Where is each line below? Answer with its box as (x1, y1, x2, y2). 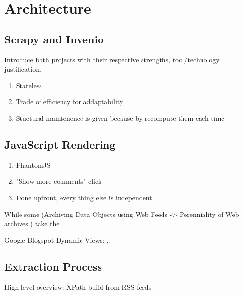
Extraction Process (4, 258, 102, 274)
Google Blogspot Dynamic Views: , (4, 235, 109, 245)
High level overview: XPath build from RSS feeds (4, 281, 152, 292)
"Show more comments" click (16, 176, 102, 186)
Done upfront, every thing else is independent (16, 192, 152, 202)
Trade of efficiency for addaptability (16, 97, 123, 107)
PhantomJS (16, 159, 51, 170)
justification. (4, 64, 41, 74)
